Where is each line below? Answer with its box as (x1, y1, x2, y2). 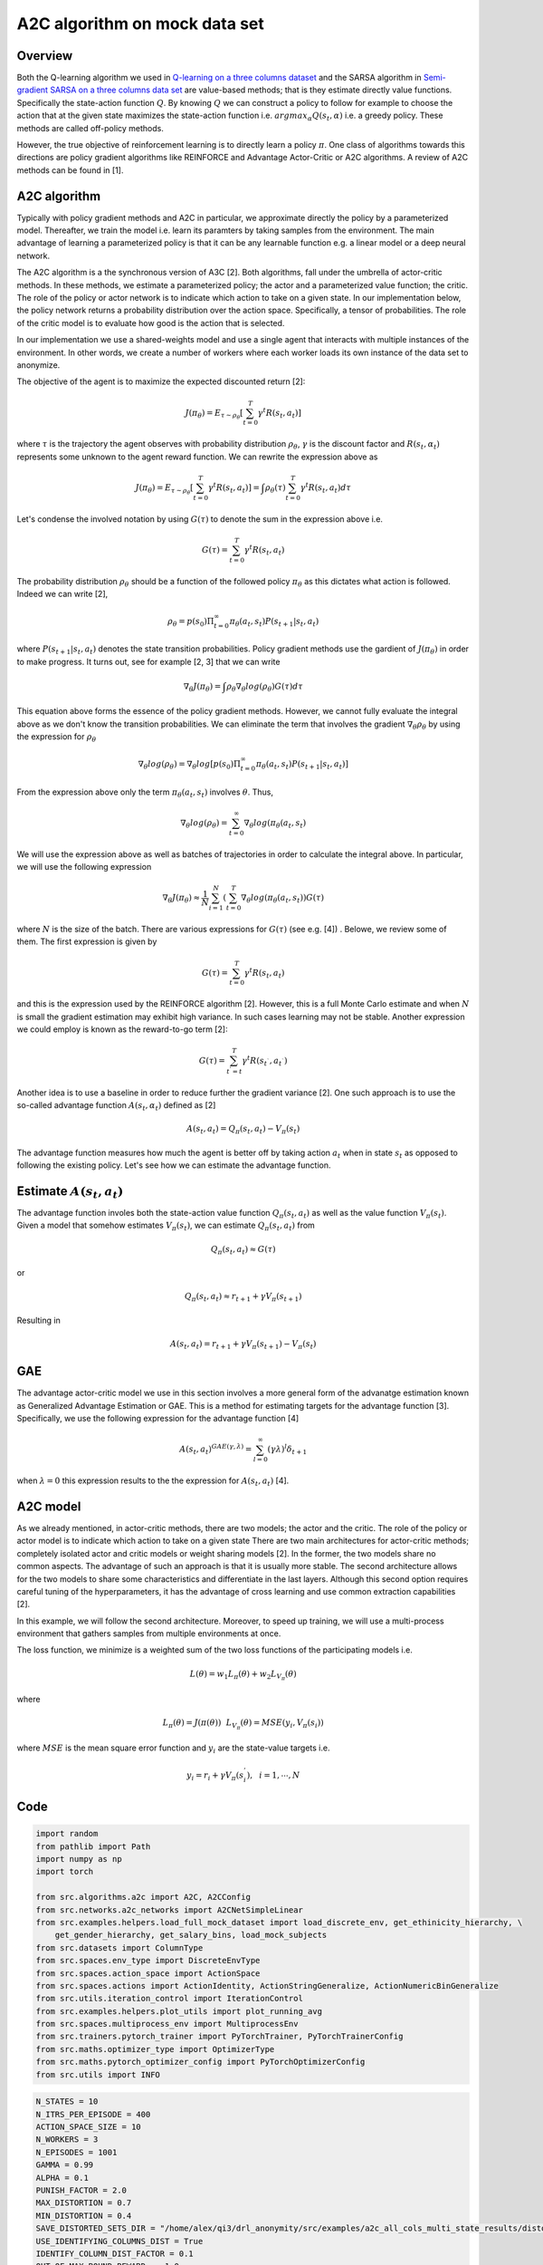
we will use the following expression (16, 862, 152, 872)
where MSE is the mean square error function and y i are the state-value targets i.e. (16, 1742, 330, 1755)
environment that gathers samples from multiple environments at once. (16, 1628, 281, 1639)
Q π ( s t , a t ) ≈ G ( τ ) (210, 1244, 276, 1257)
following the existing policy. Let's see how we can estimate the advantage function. (16, 1160, 331, 1171)
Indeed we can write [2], (16, 588, 109, 599)
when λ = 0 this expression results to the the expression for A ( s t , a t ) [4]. (16, 1475, 290, 1488)
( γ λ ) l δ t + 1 (267, 1442, 308, 1457)
